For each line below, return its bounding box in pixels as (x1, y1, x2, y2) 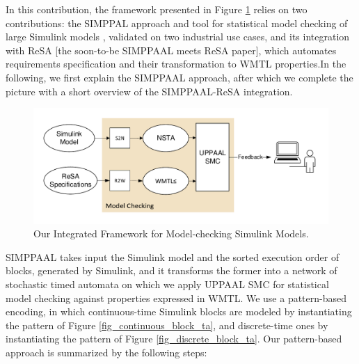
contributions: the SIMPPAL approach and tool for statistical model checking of (6, 15, 348, 30)
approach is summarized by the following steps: (6, 345, 207, 359)
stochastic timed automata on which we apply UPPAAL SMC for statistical (6, 276, 329, 291)
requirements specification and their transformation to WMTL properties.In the (6, 56, 346, 71)
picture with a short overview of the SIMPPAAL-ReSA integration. (6, 84, 293, 98)
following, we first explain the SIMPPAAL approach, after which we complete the (6, 70, 353, 84)
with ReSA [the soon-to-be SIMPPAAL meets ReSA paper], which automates (6, 42, 337, 57)
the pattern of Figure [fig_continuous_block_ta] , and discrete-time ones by (6, 317, 328, 332)
